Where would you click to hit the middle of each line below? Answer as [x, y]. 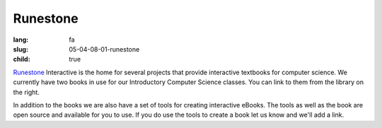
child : [22, 59]
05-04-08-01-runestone [104, 49]
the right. [27, 92]
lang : [21, 40]
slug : [21, 49]
